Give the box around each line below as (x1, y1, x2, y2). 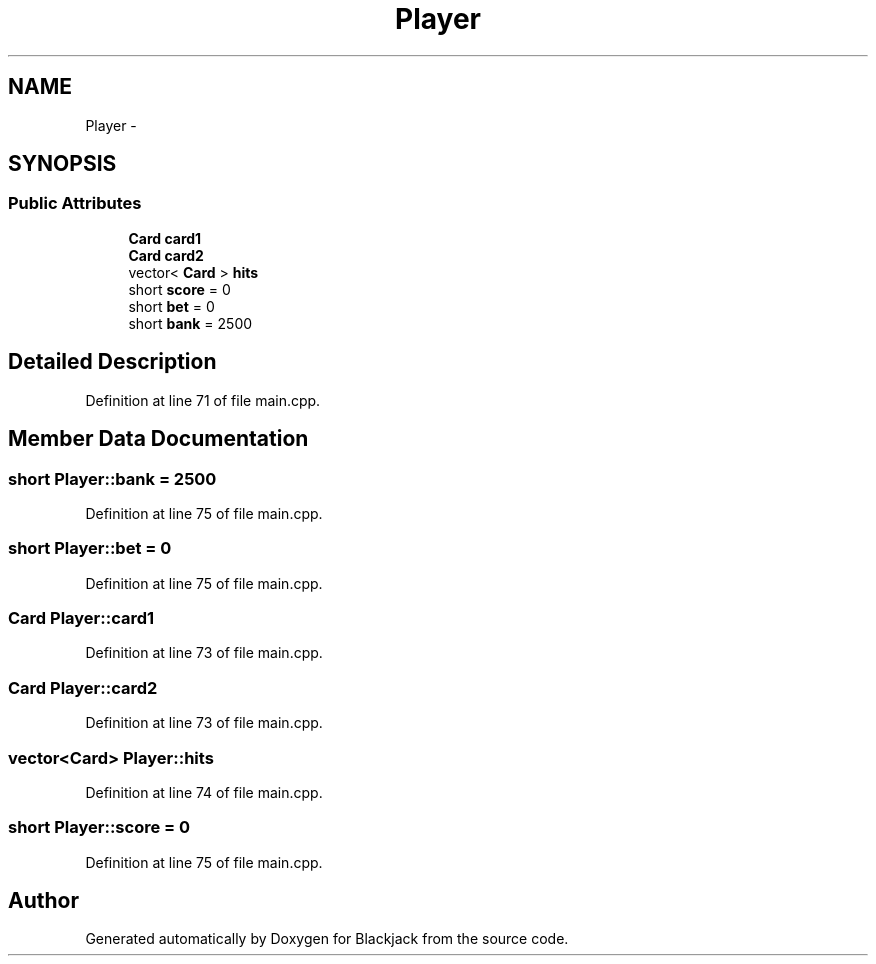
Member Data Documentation (8, 426, 309, 452)
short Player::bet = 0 (8, 538, 172, 559)
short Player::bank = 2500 (8, 468, 217, 489)
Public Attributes (8, 193, 142, 214)
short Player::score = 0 (8, 817, 191, 838)
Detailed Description (8, 349, 217, 375)
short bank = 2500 (128, 314, 253, 332)
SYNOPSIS (8, 151, 117, 177)
